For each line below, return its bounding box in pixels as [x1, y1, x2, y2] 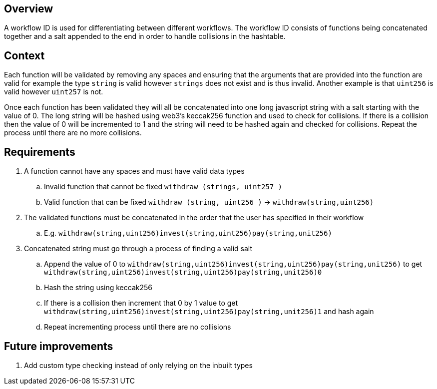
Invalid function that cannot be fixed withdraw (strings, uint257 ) [44, 182, 283, 191]
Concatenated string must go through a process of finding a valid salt [24, 244, 253, 253]
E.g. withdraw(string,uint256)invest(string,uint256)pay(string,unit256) [44, 229, 332, 238]
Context [4, 49, 45, 62]
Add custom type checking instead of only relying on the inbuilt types [24, 361, 253, 370]
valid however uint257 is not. [4, 87, 103, 96]
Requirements [4, 145, 75, 158]
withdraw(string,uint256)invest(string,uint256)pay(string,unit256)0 [44, 268, 322, 277]
